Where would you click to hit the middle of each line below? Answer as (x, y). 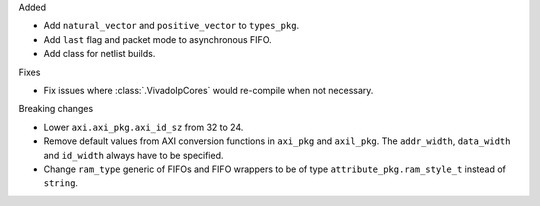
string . (61, 183)
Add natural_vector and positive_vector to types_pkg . (171, 26)
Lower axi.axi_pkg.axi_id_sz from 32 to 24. (143, 127)
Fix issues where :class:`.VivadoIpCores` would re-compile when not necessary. (208, 90)
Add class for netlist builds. (99, 54)
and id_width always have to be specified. (133, 155)
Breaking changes (56, 109)
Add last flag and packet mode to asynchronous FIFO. (157, 39)
